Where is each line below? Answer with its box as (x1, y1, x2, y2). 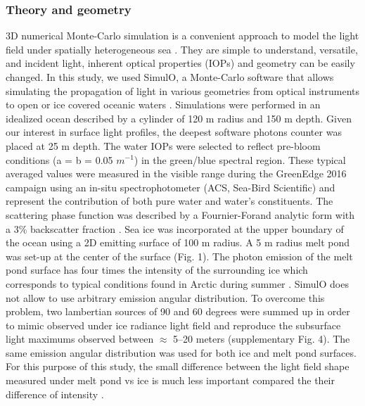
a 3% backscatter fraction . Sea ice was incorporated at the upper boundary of (6, 221, 344, 236)
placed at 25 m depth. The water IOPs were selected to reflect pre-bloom (6, 138, 321, 153)
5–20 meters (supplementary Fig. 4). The (173, 331, 350, 346)
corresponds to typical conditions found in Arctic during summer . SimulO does (6, 276, 349, 291)
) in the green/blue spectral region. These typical (134, 152, 346, 167)
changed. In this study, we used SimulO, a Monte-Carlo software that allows (6, 70, 334, 84)
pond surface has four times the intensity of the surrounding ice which (6, 262, 308, 277)
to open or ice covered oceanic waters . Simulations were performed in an (6, 97, 321, 112)
